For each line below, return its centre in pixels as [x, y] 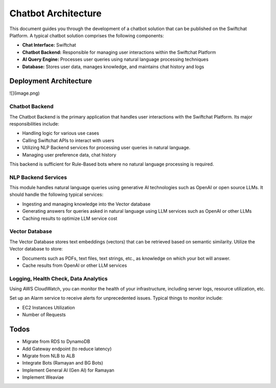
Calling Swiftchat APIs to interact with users [68, 140]
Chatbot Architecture [55, 13]
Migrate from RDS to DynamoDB [56, 341]
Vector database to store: [36, 249]
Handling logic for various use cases [61, 133]
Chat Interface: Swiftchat [49, 45]
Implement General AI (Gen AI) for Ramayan [68, 370]
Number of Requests [44, 315]
